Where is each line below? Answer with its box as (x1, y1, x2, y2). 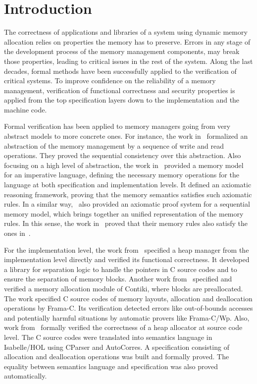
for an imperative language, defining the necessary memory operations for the (4, 169, 239, 180)
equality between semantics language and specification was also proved (4, 361, 218, 371)
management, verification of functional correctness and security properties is (4, 85, 235, 95)
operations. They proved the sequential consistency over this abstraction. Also (4, 150, 241, 161)
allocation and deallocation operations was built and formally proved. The (4, 351, 229, 362)
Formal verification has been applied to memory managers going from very (4, 121, 231, 131)
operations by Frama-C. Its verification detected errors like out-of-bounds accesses (4, 303, 253, 313)
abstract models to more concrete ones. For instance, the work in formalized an (4, 131, 248, 141)
